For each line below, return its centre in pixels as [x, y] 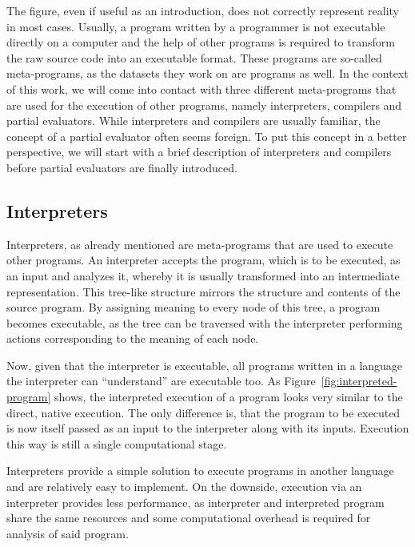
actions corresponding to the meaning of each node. [133, 338]
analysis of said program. [68, 533]
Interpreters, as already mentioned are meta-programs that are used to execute [200, 244]
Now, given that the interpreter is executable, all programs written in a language [205, 365]
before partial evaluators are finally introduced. [122, 167]
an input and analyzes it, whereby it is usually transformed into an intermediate [203, 275]
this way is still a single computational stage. [117, 443]
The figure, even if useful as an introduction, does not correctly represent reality [203, 10]
